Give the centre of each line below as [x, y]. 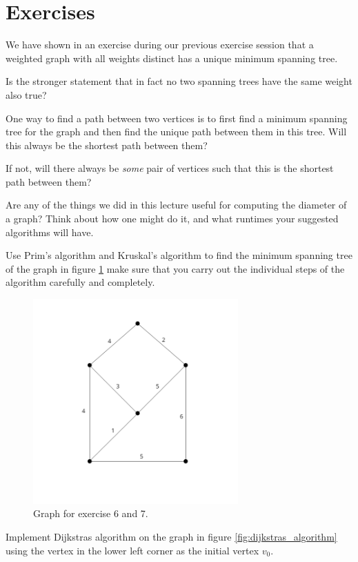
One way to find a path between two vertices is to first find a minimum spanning [177, 118]
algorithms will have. [50, 232]
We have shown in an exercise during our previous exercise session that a [160, 45]
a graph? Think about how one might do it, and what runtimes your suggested [172, 219]
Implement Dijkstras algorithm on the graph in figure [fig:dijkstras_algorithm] [171, 537]
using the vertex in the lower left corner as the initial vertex [132, 550]
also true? [26, 94]
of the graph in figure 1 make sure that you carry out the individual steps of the [175, 268]
